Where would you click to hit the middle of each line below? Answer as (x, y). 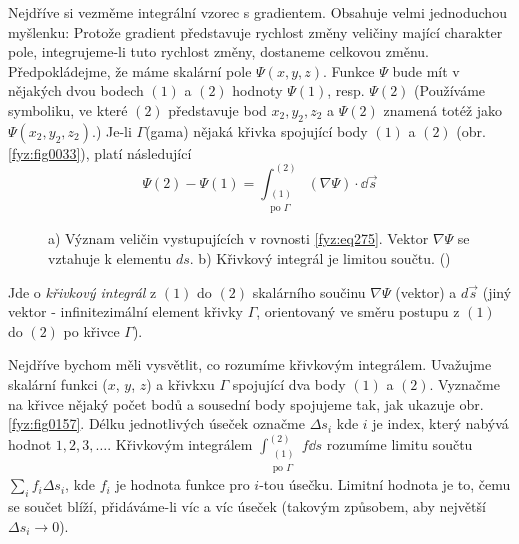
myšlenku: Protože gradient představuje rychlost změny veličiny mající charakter (255, 31)
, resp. (346, 90)
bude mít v (426, 70)
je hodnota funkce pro (182, 484)
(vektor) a (426, 291)
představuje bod (217, 109)
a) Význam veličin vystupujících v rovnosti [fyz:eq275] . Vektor (238, 238)
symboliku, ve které (68, 109)
